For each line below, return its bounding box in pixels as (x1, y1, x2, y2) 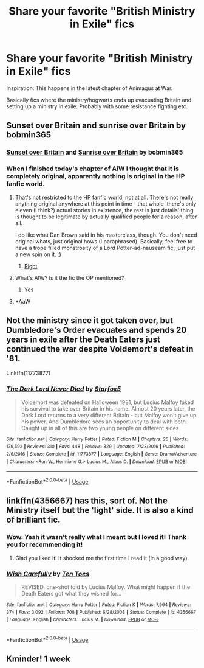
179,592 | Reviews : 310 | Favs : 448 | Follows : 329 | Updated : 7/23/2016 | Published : (6, 444, 185, 450)
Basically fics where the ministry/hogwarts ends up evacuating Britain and (6, 96, 192, 103)
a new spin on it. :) (15, 251, 62, 258)
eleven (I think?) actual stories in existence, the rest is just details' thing (15, 206, 194, 214)
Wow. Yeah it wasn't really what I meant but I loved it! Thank (6, 533, 187, 541)
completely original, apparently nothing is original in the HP (6, 172, 185, 181)
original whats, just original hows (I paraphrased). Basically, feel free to (15, 237, 193, 245)
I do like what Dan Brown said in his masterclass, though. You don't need (15, 231, 197, 238)
